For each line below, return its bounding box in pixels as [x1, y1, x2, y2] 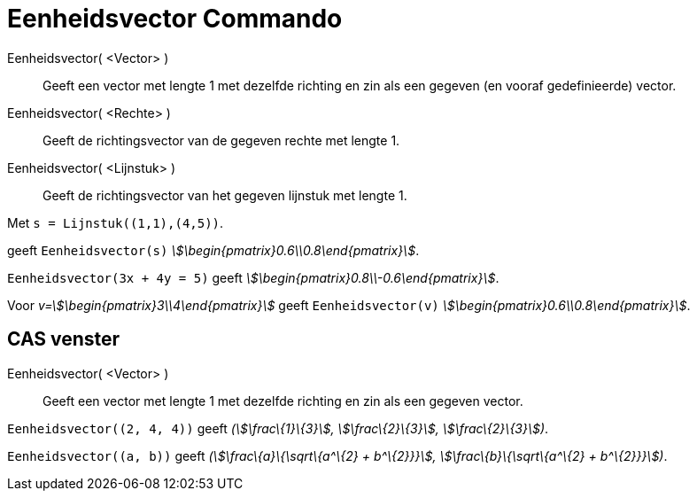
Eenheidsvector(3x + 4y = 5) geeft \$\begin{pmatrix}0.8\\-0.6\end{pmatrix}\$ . [7, 269, 500, 285]
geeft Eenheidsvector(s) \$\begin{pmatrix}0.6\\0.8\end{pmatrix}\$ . [7, 242, 420, 258]
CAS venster [7, 328, 120, 351]
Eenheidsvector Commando [7, 4, 343, 34]
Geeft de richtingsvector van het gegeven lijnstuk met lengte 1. [43, 187, 407, 203]
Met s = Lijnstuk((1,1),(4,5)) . [7, 214, 224, 230]
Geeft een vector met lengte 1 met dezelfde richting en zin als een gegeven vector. [43, 393, 523, 409]
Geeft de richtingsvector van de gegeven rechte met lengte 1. [43, 132, 400, 148]
